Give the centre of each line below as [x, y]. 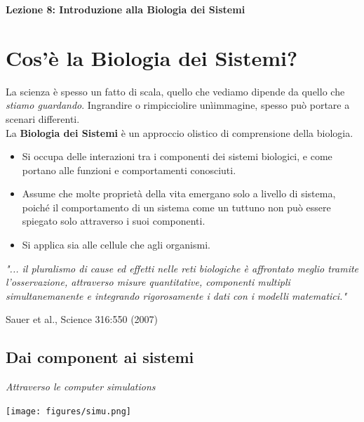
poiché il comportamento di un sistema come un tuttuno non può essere [176, 207]
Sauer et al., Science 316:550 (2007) [82, 319]
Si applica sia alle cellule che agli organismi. [116, 245]
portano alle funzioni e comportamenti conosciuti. [129, 170]
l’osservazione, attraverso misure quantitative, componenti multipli [148, 282]
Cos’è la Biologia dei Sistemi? [152, 57]
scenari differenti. [43, 118]
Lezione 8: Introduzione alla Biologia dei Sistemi [126, 9]
